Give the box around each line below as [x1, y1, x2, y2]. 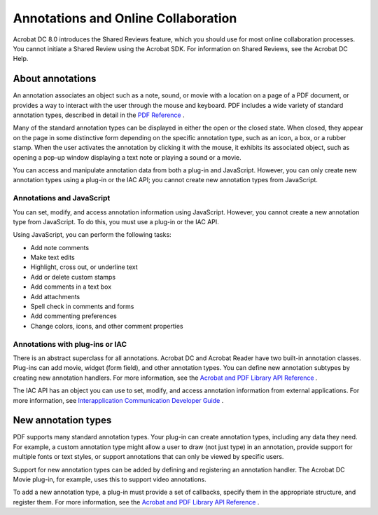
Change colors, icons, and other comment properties [30, 322, 183, 330]
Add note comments [30, 243, 90, 252]
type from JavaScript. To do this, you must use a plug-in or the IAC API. [13, 217, 220, 226]
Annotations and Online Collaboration [13, 11, 237, 26]
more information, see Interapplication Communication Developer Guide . [13, 396, 224, 404]
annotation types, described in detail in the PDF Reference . [13, 111, 185, 119]
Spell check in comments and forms [30, 302, 134, 311]
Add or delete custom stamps [30, 273, 116, 281]
